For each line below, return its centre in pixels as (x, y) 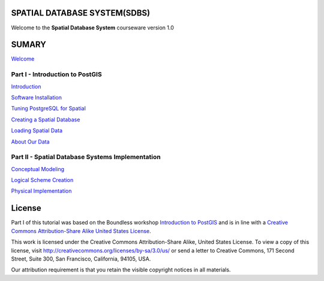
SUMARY (28, 45)
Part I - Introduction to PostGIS (56, 74)
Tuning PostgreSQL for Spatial (49, 109)
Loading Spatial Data (37, 131)
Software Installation (37, 97)
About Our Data (31, 142)
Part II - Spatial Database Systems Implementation (86, 157)
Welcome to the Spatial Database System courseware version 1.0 (92, 28)
